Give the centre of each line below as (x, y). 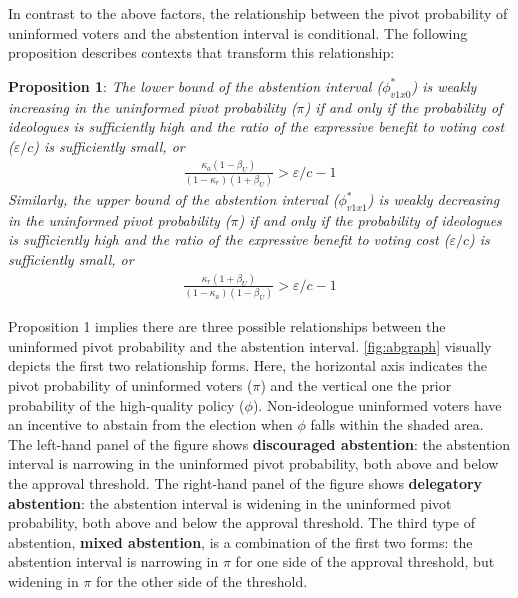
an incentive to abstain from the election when (150, 424)
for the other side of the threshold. (202, 580)
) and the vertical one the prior (356, 385)
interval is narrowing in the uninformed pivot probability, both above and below (253, 463)
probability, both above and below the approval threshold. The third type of (241, 522)
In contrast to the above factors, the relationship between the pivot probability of (258, 13)
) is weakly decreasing (433, 199)
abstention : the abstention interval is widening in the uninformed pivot (230, 502)
